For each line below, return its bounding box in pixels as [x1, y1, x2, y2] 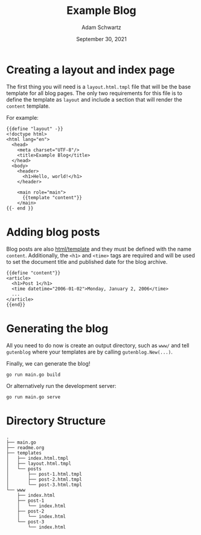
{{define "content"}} [6, 270, 61, 276]
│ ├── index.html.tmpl [6, 455, 69, 461]
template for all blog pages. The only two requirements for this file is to [6, 89, 183, 97]
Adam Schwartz [81, 24, 122, 31]
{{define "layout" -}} [6, 125, 63, 132]
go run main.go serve [6, 394, 61, 400]
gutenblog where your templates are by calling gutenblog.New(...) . [6, 348, 173, 355]
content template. [6, 102, 50, 110]
